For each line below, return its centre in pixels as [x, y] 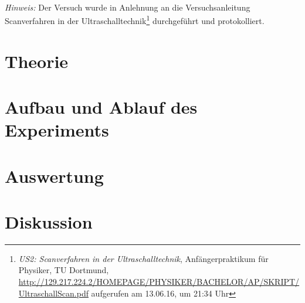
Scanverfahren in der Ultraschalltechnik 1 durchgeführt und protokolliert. [135, 20]
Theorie [37, 61]
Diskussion [49, 221]
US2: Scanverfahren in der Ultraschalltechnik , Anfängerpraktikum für [143, 258]
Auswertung [54, 176]
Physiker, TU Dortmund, [64, 270]
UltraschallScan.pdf [53, 293]
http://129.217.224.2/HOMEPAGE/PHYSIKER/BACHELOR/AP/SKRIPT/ [159, 282]
